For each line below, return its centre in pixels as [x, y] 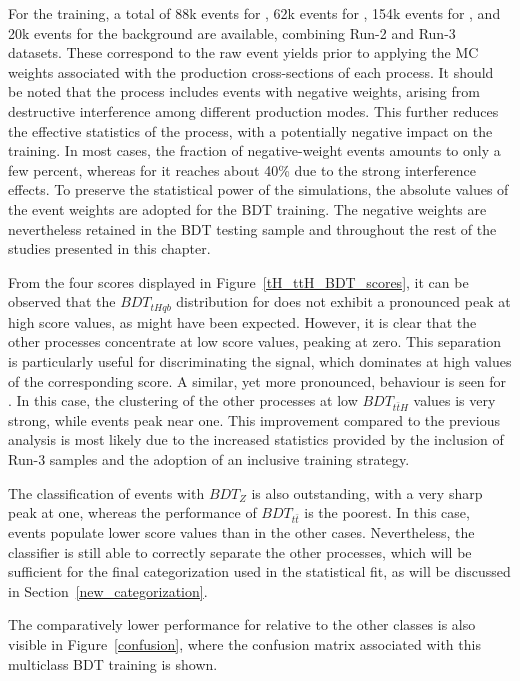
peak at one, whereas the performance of [132, 512]
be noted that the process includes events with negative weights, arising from [244, 91]
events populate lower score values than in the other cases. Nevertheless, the [241, 532]
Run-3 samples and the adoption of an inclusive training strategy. [209, 459]
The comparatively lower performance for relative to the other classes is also [242, 624]
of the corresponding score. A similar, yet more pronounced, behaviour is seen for [257, 380]
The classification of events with [106, 492]
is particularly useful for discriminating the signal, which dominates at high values [260, 360]
